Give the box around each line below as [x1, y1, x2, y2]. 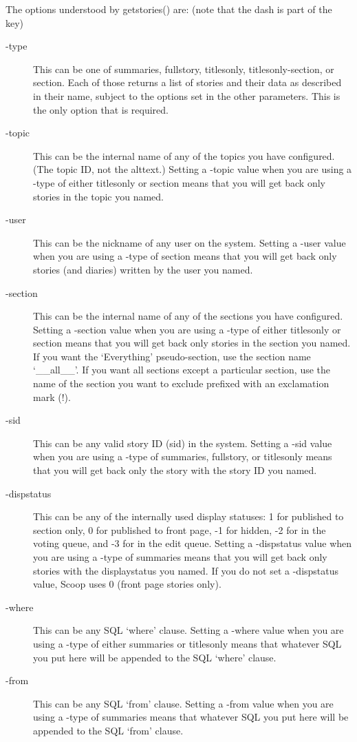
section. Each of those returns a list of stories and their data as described [33, 75, 342, 90]
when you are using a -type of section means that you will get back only [33, 249, 337, 263]
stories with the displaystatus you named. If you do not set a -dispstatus [33, 563, 339, 577]
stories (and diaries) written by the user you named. [33, 262, 253, 276]
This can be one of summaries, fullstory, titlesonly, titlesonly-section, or [33, 61, 334, 76]
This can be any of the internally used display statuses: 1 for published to [33, 509, 344, 524]
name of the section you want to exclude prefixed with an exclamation [33, 376, 329, 391]
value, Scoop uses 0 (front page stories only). [33, 577, 221, 591]
